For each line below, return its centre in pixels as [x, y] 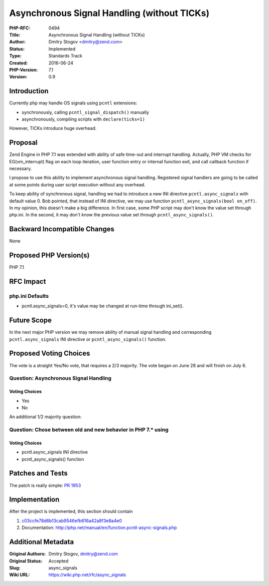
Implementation [34, 500]
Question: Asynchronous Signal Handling [60, 378]
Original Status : [26, 561]
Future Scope [30, 320]
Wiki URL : [19, 575]
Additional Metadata [42, 542]
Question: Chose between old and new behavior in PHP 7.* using [89, 430]
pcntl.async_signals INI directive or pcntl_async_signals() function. [88, 339]
